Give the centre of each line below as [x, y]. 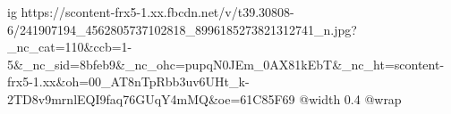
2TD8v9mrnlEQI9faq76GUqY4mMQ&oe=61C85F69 [151, 98]
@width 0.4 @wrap [350, 98]
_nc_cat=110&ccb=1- [70, 47]
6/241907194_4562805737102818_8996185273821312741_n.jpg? [182, 29]
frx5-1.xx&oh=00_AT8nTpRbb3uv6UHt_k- [128, 81]
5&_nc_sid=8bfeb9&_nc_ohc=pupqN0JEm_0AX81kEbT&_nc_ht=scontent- [226, 64]
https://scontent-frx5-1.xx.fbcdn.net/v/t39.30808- [157, 12]
